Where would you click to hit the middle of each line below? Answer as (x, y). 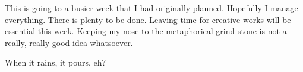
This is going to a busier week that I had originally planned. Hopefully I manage (151, 8)
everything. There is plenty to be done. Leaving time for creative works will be (148, 19)
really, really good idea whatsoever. (69, 42)
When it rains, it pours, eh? (56, 62)
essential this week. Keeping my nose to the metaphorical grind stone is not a (146, 31)
